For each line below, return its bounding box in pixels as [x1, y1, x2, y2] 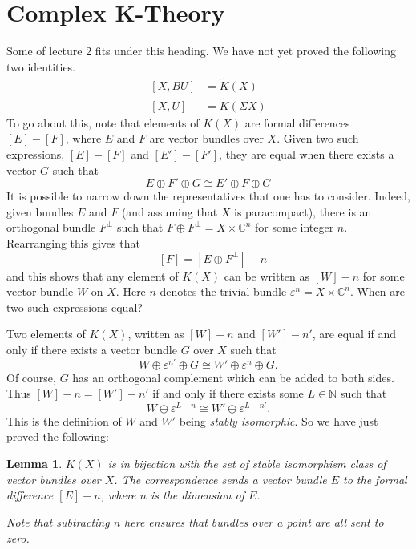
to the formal [343, 470, 407, 487]
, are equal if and [312, 325, 396, 342]
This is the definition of [6, 412, 122, 429]
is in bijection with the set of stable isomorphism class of [107, 455, 386, 472]
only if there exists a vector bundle [6, 341, 177, 357]
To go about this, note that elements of [6, 114, 200, 131]
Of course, [6, 369, 56, 386]
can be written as [224, 267, 310, 284]
